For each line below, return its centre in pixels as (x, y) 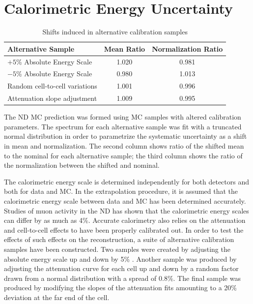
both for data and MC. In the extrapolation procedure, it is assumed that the (121, 191)
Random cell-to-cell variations (52, 86)
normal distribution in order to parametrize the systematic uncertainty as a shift (126, 136)
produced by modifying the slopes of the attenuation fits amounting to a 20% (120, 288)
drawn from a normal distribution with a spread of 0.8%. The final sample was (122, 278)
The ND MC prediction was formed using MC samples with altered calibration (123, 117)
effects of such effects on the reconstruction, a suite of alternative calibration (119, 239)
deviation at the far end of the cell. (57, 297)
